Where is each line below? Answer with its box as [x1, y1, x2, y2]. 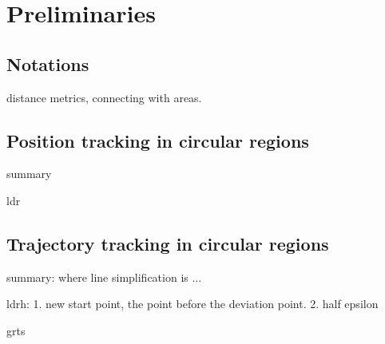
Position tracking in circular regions [6, 128, 309, 152]
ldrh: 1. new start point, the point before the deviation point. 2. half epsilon [6, 295, 379, 312]
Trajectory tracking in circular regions [6, 231, 329, 255]
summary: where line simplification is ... [6, 268, 202, 285]
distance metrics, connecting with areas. [6, 89, 202, 105]
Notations [6, 51, 89, 76]
